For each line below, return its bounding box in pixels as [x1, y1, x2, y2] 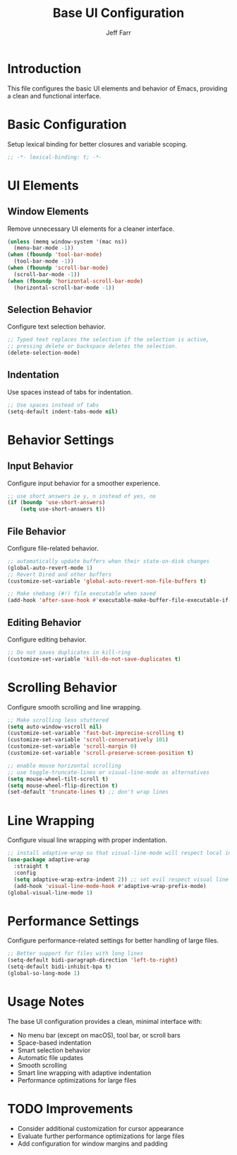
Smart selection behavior [17, 1046, 91, 1054]
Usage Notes [7, 994, 85, 1010]
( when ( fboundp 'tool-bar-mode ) [7, 251, 102, 258]
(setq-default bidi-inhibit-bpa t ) [7, 963, 112, 971]
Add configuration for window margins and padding [17, 1139, 168, 1148]
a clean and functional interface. [7, 91, 102, 100]
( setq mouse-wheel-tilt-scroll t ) [7, 775, 109, 783]
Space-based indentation [17, 1038, 92, 1047]
